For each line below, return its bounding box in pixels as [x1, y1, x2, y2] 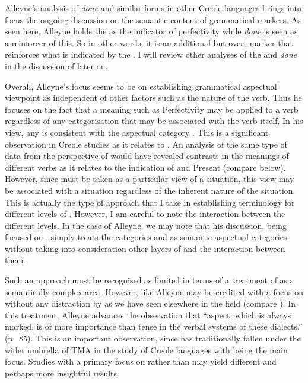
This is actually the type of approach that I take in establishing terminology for [5, 196, 295, 208]
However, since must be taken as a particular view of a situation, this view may [5, 173, 294, 185]
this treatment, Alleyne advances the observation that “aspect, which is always [5, 308, 291, 321]
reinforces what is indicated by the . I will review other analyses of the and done [5, 48, 297, 60]
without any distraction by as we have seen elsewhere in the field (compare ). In [5, 297, 296, 309]
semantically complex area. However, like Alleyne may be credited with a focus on [5, 285, 304, 298]
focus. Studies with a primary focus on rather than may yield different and [5, 355, 277, 368]
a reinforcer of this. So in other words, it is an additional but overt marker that [5, 36, 293, 49]
